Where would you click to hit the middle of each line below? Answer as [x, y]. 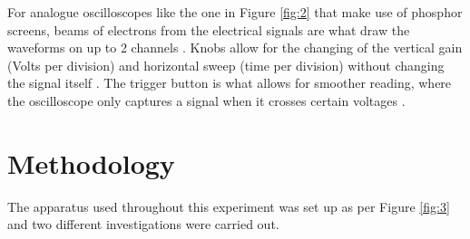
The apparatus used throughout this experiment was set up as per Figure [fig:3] [229, 206]
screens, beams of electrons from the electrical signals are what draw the [209, 29]
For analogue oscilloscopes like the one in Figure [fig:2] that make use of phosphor [235, 12]
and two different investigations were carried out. [143, 224]
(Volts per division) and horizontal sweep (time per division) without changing [226, 65]
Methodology [91, 163]
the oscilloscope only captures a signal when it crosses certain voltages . [206, 100]
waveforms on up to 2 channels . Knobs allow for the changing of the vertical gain [235, 48]
